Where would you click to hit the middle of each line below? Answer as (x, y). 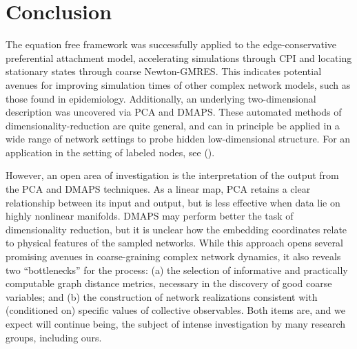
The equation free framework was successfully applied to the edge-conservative (171, 44)
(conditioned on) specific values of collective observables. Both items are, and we (175, 310)
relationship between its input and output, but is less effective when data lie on (173, 202)
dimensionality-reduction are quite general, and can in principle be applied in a (173, 125)
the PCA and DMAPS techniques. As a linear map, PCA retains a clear (158, 189)
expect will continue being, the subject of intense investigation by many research (176, 324)
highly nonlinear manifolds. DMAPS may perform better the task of (150, 216)
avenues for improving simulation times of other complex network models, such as (178, 84)
